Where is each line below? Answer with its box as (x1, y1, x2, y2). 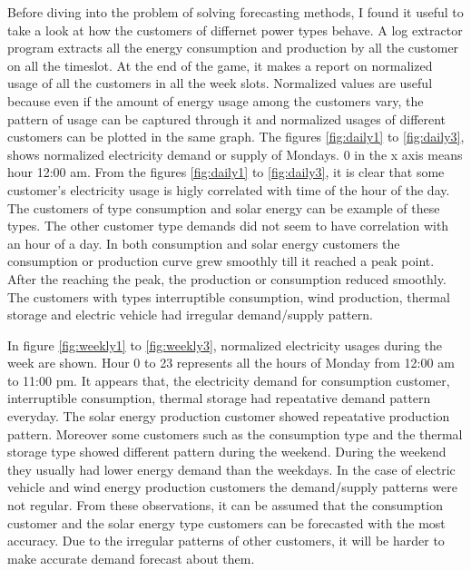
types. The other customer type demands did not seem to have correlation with (7, 216, 449, 235)
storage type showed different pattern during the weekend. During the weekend (7, 442, 446, 461)
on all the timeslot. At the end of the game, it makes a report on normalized (7, 55, 433, 74)
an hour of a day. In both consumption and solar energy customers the (7, 233, 400, 252)
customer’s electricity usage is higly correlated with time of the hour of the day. (7, 180, 450, 199)
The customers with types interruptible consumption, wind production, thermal (7, 287, 450, 306)
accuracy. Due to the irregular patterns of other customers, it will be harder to (7, 531, 445, 550)
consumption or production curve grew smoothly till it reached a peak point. (7, 251, 435, 271)
